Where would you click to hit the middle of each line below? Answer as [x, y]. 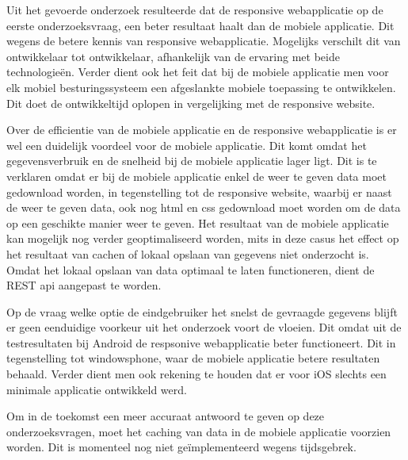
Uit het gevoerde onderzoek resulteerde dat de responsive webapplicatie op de [195, 10]
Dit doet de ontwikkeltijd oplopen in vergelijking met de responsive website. [191, 103]
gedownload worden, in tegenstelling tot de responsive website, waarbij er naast [199, 192]
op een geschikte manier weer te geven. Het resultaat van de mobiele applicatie [198, 222]
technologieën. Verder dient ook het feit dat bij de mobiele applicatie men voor [198, 72]
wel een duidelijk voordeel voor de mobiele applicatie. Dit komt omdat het [187, 145]
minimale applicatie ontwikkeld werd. [97, 389]
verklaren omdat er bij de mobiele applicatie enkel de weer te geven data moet [196, 176]
